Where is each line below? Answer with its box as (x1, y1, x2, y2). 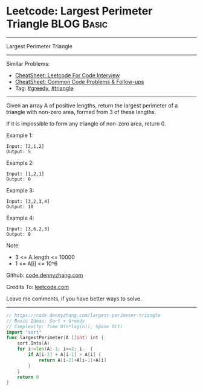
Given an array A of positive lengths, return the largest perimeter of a (6, 101, 178, 109)
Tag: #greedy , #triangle (14, 84, 74, 92)
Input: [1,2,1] (6, 171, 45, 177)
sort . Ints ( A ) (17, 340, 50, 346)
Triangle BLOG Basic (6, 17, 108, 31)
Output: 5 (6, 148, 31, 154)
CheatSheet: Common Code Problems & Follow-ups (14, 78, 144, 85)
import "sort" (6, 329, 42, 335)
